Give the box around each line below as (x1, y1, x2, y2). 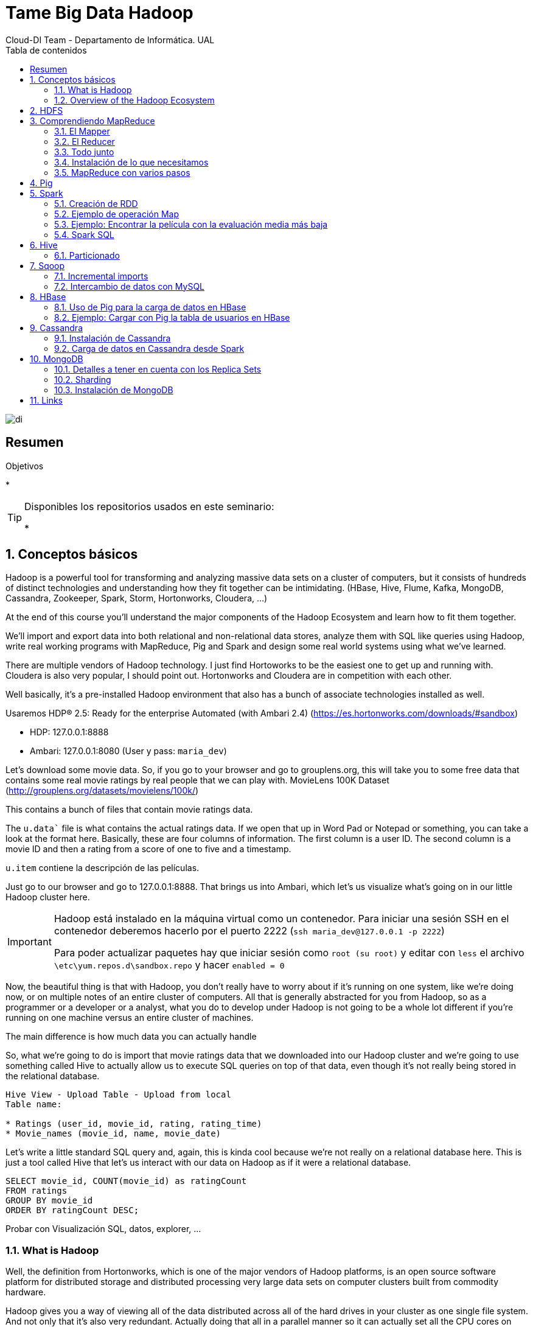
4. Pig (30, 177, 53, 188)
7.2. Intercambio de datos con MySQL (54, 281, 205, 292)
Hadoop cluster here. (5, 892, 90, 903)
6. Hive (30, 239, 58, 250)
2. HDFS (30, 105, 63, 116)
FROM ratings (5, 1186, 68, 1196)
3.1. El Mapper (54, 125, 110, 136)
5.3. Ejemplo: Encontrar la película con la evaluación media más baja (54, 219, 328, 229)
